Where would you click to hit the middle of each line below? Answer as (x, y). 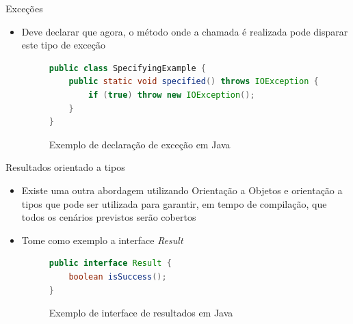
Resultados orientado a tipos (65, 167)
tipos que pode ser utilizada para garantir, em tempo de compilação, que (174, 203)
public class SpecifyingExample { (127, 68)
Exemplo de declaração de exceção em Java (140, 144)
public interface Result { (110, 264)
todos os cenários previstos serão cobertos (109, 217)
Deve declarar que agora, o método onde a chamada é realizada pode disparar (185, 31)
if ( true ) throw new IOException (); (172, 95)
